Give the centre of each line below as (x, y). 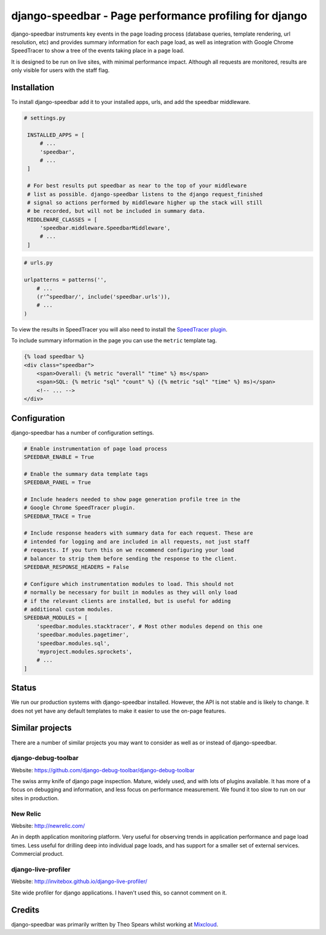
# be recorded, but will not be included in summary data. (117, 211)
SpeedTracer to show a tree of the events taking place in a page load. (98, 51)
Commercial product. (37, 854)
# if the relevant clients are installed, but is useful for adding (127, 601)
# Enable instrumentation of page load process (95, 448)
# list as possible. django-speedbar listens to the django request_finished (145, 194)
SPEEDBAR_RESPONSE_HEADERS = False (76, 567)
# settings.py (45, 118)
